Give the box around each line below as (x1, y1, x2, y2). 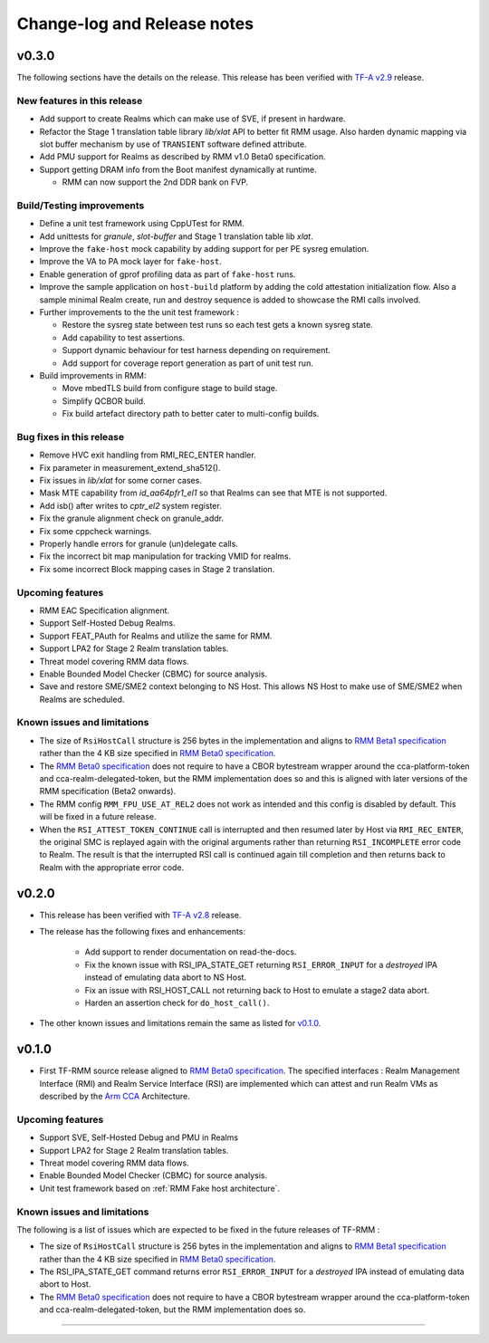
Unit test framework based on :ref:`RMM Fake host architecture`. (39, 1183, 281, 1194)
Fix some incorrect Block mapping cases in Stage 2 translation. (39, 563, 275, 574)
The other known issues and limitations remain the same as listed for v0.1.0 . (39, 1018, 321, 1029)
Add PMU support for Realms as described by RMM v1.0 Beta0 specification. (39, 151, 326, 162)
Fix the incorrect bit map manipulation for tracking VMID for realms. (39, 551, 292, 561)
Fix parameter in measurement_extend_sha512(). (39, 462, 221, 473)
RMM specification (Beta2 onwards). (39, 786, 177, 797)
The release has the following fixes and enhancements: (39, 926, 246, 937)
